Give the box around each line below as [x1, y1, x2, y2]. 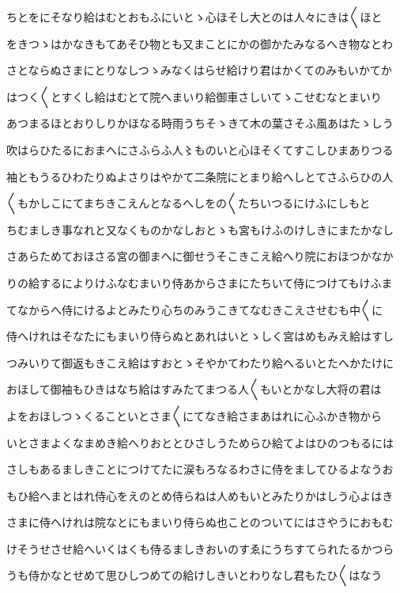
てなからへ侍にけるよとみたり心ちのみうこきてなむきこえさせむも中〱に [6, 301, 383, 317]
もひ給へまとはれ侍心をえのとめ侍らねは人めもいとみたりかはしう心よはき [6, 487, 394, 504]
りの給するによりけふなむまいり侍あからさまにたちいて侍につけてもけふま [6, 274, 393, 291]
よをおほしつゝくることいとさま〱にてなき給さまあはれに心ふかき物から [6, 407, 382, 424]
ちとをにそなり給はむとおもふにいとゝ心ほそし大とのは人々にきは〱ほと [6, 9, 383, 25]
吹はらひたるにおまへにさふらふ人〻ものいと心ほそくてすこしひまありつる [6, 141, 394, 158]
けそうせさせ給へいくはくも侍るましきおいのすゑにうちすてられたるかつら [6, 540, 394, 557]
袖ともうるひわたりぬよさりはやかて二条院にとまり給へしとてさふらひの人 [6, 168, 394, 184]
